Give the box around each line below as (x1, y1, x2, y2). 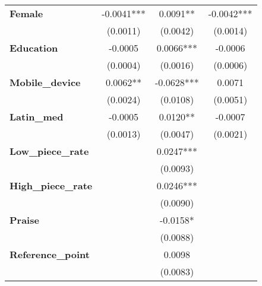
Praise (10, 213, 39, 227)
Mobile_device (10, 75, 81, 89)
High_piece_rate (10, 179, 93, 192)
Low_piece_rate (10, 144, 89, 158)
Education (10, 41, 58, 55)
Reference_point (10, 247, 90, 261)
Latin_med (10, 110, 64, 123)
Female (10, 7, 43, 20)
